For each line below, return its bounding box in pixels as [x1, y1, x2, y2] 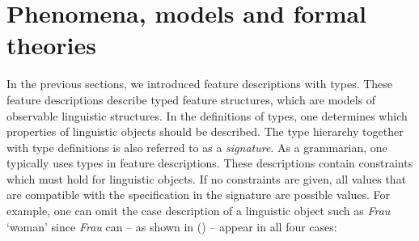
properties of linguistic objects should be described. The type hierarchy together [6, 123, 404, 140]
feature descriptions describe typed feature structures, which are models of [6, 91, 376, 108]
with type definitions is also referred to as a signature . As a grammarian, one [6, 138, 387, 155]
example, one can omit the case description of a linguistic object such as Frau [6, 202, 391, 219]
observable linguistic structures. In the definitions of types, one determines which [6, 107, 408, 124]
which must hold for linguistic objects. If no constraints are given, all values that [6, 170, 407, 187]
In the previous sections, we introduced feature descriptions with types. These [6, 75, 393, 92]
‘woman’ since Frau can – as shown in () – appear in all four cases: [6, 218, 337, 235]
